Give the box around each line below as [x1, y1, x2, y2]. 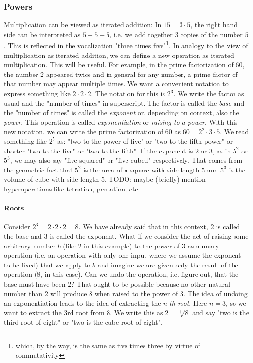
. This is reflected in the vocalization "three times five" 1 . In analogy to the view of [4, 39, 248, 51]
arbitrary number [4, 240, 55, 250]
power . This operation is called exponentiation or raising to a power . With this [4, 116, 238, 127]
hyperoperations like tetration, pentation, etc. [4, 183, 140, 193]
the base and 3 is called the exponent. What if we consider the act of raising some [4, 230, 249, 241]
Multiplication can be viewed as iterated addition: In [4, 19, 162, 30]
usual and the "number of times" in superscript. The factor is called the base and [4, 97, 245, 108]
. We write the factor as [173, 88, 244, 98]
